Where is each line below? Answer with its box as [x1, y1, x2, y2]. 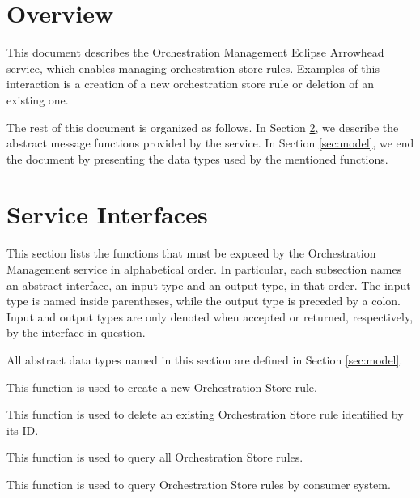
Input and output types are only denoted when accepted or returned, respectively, [6, 308, 414, 325]
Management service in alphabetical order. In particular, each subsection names [6, 261, 402, 277]
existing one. [6, 91, 69, 108]
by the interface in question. [6, 324, 146, 341]
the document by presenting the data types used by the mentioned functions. [6, 150, 388, 167]
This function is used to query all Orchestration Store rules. [6, 449, 303, 466]
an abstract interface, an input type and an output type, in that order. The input [6, 276, 411, 293]
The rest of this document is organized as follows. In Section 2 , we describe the [6, 118, 399, 135]
